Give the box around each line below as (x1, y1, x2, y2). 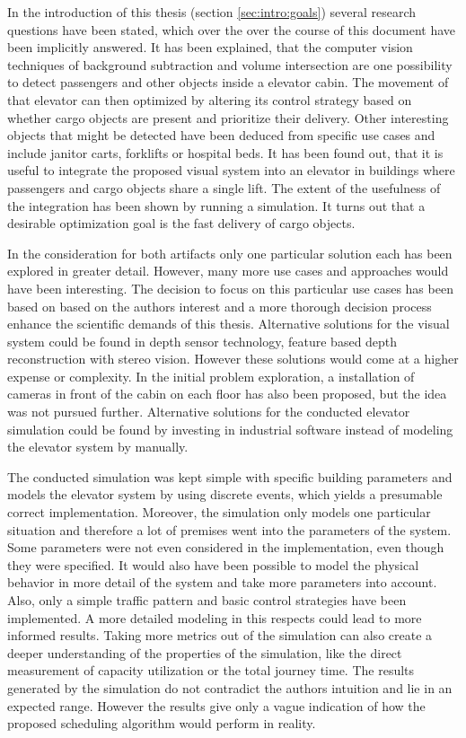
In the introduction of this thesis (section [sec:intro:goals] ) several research (7, 3, 417, 21)
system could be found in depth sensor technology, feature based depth (7, 331, 398, 350)
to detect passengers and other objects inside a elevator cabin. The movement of (7, 73, 449, 92)
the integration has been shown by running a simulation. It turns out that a (7, 196, 426, 215)
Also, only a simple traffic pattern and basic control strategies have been (7, 591, 407, 609)
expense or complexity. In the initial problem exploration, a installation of (7, 366, 415, 385)
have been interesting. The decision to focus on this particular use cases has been (7, 278, 453, 297)
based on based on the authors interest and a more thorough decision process (7, 296, 432, 315)
